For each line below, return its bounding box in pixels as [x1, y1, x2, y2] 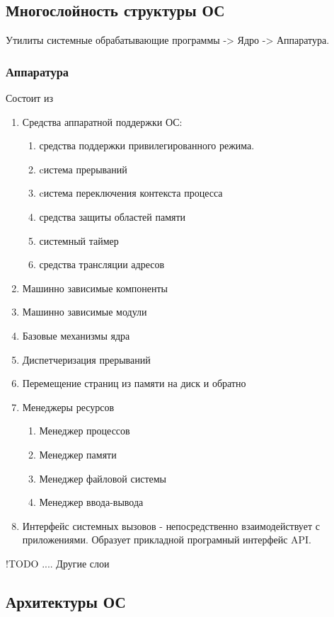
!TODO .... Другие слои [6, 555, 110, 570]
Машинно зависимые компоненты [22, 280, 168, 295]
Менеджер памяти [39, 446, 117, 461]
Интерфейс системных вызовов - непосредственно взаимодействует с [22, 518, 320, 533]
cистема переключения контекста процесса [39, 185, 223, 200]
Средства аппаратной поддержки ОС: [22, 114, 183, 129]
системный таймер [39, 233, 119, 248]
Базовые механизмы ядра [22, 328, 130, 342]
